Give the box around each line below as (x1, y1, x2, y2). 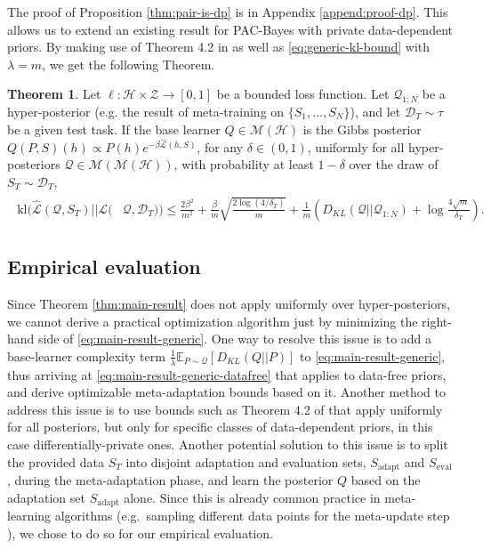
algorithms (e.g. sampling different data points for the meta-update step (54, 506, 450, 525)
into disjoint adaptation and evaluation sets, (125, 452, 366, 471)
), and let (350, 101, 401, 120)
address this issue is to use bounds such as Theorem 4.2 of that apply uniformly (7, 400, 443, 418)
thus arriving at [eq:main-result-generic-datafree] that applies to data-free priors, (7, 365, 447, 383)
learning (7, 506, 52, 525)
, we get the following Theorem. (42, 54, 215, 73)
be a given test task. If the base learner (7, 119, 221, 138)
